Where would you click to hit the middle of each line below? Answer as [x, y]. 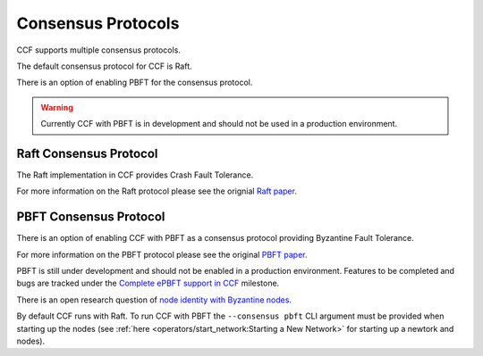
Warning [57, 107]
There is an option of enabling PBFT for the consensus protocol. [135, 83]
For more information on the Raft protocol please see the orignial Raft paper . [157, 191]
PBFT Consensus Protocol [91, 217]
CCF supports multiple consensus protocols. [98, 50]
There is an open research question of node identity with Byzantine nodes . [154, 300]
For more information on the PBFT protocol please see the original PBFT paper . [162, 254]
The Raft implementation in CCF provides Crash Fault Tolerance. [135, 175]
